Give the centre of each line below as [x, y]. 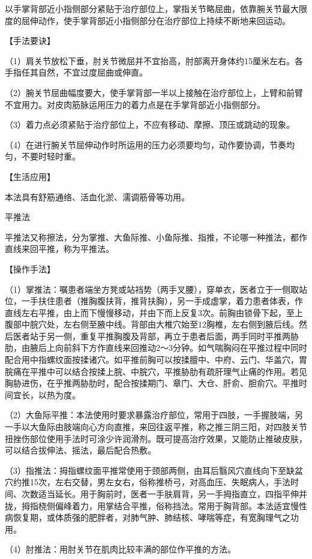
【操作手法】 [30, 268]
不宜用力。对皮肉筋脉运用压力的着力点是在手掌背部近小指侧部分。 [135, 104]
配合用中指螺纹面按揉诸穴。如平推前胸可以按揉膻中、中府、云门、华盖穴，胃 [156, 360]
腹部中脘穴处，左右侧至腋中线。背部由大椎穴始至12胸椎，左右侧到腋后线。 [152, 324]
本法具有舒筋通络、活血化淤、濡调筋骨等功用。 [97, 196]
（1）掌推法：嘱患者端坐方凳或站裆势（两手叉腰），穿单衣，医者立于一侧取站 [156, 289]
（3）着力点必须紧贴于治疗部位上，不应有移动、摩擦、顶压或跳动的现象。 [150, 124]
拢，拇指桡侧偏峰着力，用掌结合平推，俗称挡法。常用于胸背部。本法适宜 [148, 505]
